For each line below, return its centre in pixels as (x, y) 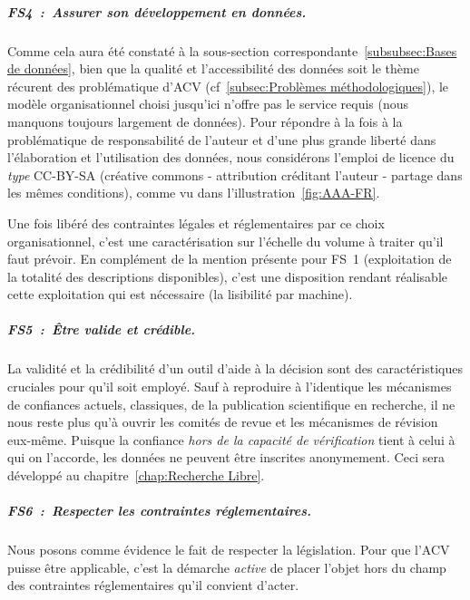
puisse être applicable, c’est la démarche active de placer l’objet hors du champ (227, 567)
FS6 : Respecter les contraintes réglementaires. (160, 511)
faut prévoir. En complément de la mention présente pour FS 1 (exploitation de (230, 259)
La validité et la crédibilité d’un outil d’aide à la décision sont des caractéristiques (235, 368)
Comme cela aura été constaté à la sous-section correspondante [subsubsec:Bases (232, 50)
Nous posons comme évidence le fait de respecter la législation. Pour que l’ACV (229, 550)
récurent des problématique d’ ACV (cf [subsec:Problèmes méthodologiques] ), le (228, 86)
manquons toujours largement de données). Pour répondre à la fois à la (205, 121)
